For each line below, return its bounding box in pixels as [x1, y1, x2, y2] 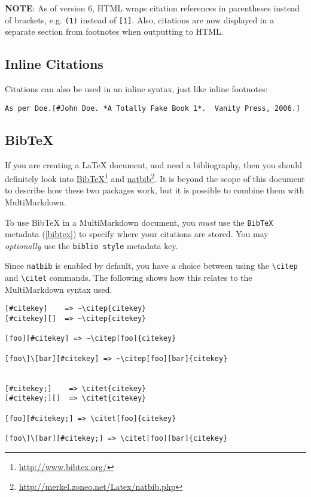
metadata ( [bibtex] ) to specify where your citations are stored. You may [5, 228, 269, 240]
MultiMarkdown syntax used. [5, 283, 112, 295]
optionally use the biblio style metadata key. [5, 239, 178, 251]
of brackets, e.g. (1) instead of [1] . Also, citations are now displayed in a [5, 13, 275, 26]
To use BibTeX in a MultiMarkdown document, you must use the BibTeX [5, 216, 273, 228]
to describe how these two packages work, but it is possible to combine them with [5, 184, 304, 196]
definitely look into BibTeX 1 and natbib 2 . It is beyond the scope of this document [5, 171, 305, 184]
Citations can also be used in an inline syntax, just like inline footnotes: [5, 83, 268, 95]
